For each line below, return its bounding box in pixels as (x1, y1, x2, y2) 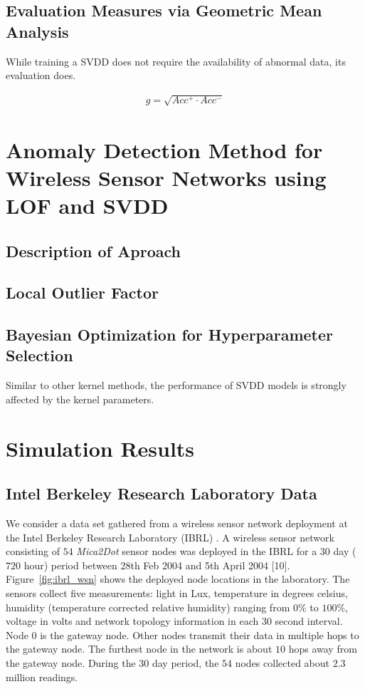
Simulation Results (6, 433, 195, 462)
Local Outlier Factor (6, 281, 159, 304)
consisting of (6, 544, 60, 559)
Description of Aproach (6, 239, 181, 261)
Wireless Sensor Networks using (6, 162, 327, 192)
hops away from (288, 641, 357, 656)
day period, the (152, 655, 219, 670)
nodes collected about (235, 655, 329, 670)
